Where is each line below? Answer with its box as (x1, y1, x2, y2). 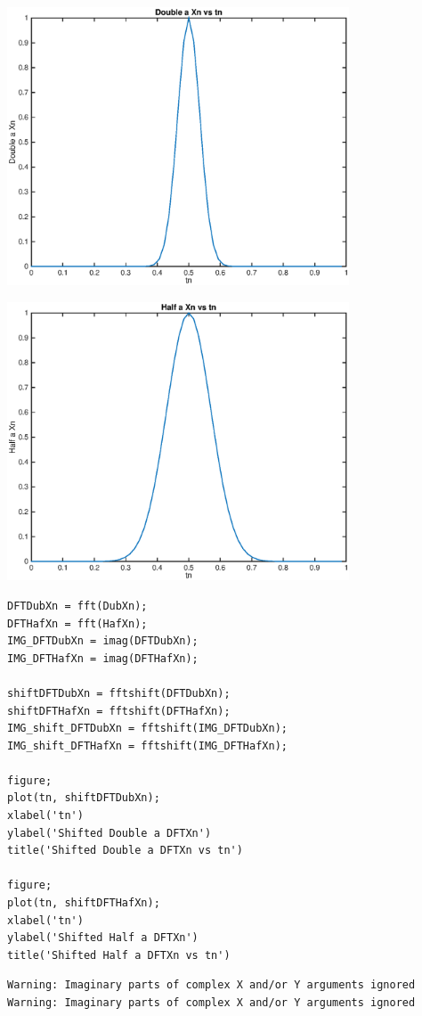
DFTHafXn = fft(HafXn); (7, 617, 148, 630)
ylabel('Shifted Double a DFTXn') (7, 826, 212, 840)
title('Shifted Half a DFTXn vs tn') (7, 948, 231, 962)
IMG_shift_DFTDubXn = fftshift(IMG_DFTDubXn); (7, 722, 288, 735)
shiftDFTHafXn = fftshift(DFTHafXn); (7, 704, 231, 717)
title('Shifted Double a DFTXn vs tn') (7, 844, 243, 857)
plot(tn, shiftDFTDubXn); (7, 791, 160, 805)
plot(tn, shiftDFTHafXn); (7, 897, 160, 910)
